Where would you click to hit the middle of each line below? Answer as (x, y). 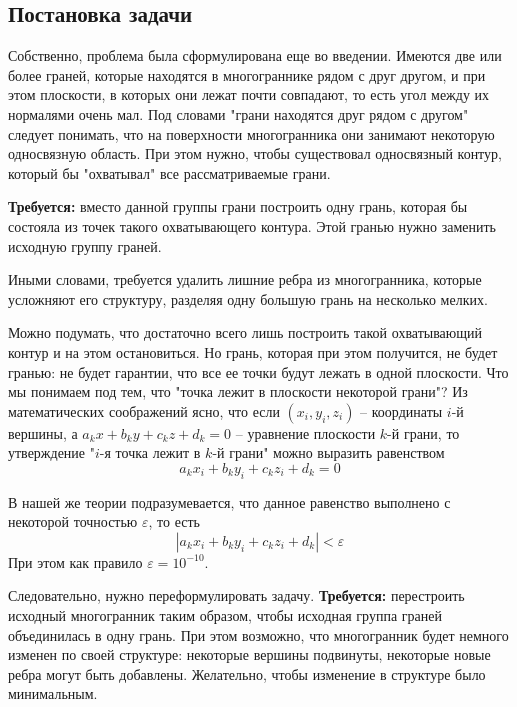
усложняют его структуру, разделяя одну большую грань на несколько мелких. (248, 298)
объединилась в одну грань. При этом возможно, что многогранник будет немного (258, 634)
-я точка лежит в (150, 452)
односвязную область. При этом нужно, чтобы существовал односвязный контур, (255, 153)
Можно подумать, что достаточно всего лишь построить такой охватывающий (245, 332)
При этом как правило (75, 561)
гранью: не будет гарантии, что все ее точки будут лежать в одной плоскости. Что (258, 371)
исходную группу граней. (85, 245)
